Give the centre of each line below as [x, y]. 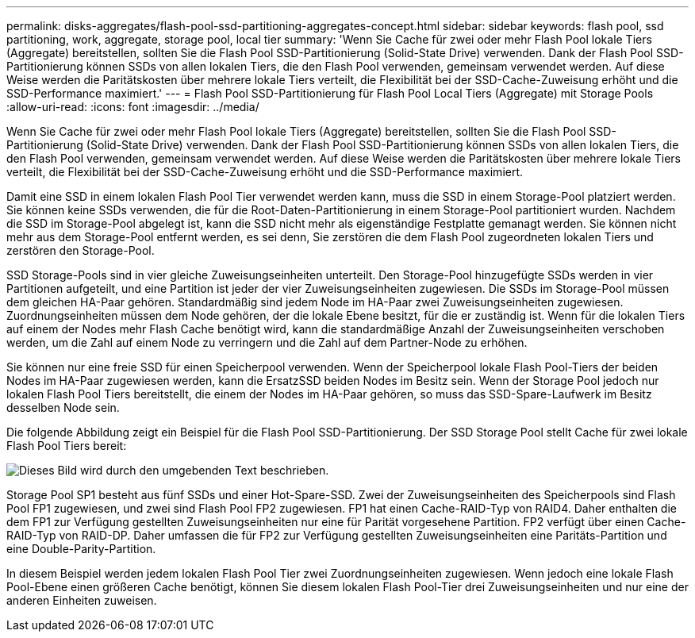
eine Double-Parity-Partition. [81, 549]
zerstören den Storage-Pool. [81, 250]
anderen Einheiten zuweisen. [82, 600]
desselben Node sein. [63, 407]
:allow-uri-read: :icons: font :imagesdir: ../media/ [133, 107]
